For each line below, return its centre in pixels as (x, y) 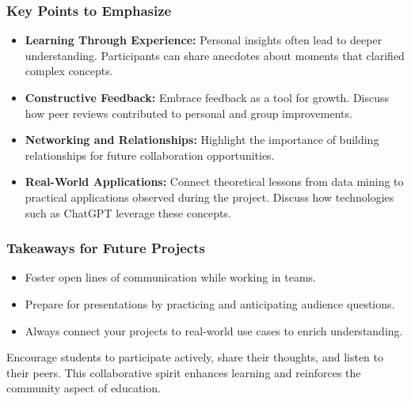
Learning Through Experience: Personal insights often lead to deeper (204, 40)
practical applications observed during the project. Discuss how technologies (209, 197)
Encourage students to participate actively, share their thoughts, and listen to (195, 357)
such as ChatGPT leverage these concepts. (128, 212)
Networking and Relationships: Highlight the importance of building (202, 140)
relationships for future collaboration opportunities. (150, 155)
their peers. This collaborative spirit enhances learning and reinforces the (184, 372)
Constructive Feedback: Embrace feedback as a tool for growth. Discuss (207, 97)
